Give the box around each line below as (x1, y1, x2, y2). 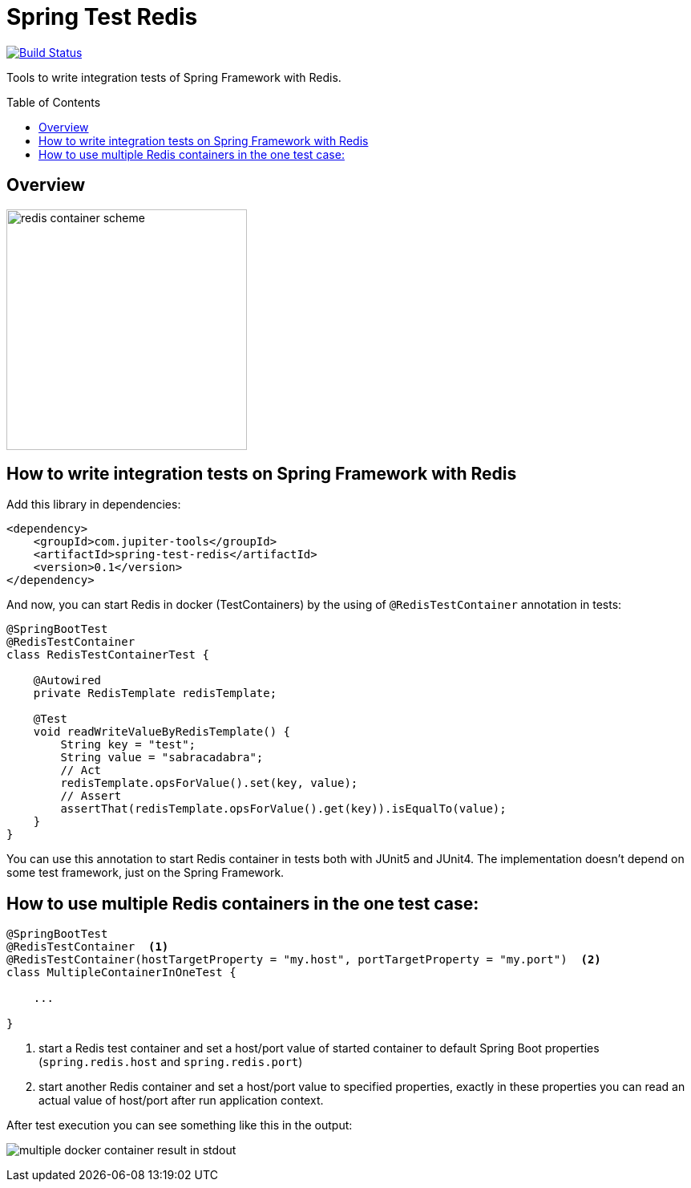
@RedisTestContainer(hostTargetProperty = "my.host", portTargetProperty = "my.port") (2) (6, 953, 601, 967)
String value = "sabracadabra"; (60, 751, 264, 764)
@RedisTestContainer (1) (6, 940, 169, 954)
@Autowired (33, 674, 102, 687)
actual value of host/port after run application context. (38, 1093, 324, 1108)
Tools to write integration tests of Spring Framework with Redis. (6, 70, 341, 84)
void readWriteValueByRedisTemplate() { (33, 725, 291, 739)
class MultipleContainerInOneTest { (6, 966, 236, 979)
